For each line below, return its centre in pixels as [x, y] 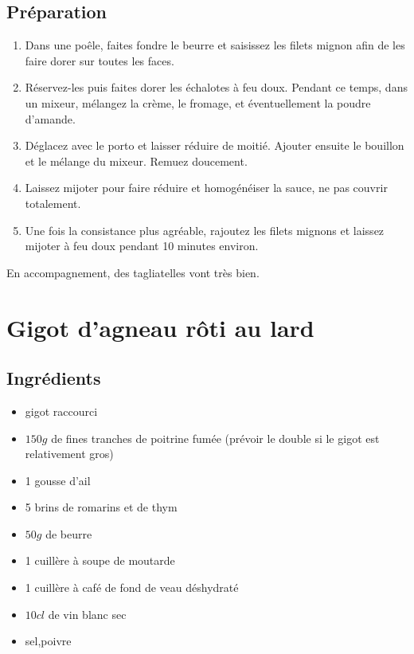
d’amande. [50, 118]
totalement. [53, 203]
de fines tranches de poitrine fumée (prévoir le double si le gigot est [215, 438]
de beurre [69, 533]
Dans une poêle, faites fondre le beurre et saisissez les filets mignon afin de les [215, 45]
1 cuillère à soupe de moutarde [100, 560]
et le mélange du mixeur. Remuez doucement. [136, 161]
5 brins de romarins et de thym [101, 507]
